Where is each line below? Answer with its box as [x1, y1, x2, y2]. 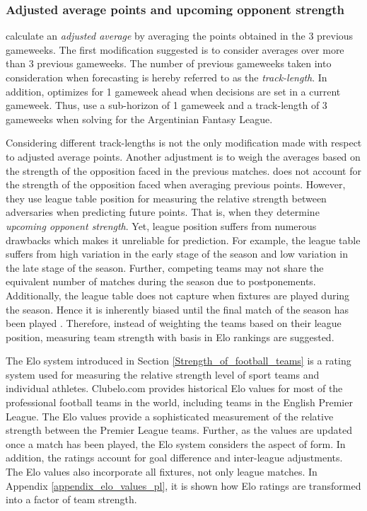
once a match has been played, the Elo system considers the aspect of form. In [6, 436, 346, 451]
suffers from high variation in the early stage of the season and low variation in [6, 246, 348, 261]
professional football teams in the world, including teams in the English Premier [6, 395, 353, 410]
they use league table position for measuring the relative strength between [6, 190, 327, 205]
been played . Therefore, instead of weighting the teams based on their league [6, 316, 342, 331]
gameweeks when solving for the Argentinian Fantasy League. [6, 111, 273, 126]
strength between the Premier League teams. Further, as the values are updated [6, 423, 352, 437]
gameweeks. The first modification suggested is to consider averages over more [6, 42, 344, 57]
